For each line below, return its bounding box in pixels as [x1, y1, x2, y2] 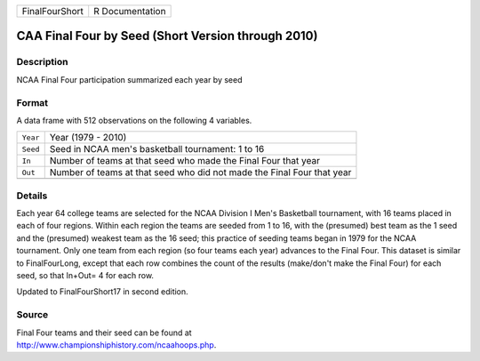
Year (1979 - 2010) [49, 132, 127, 144]
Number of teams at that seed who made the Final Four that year [49, 155, 320, 167]
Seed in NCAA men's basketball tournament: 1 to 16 [49, 143, 265, 156]
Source [16, 309, 49, 321]
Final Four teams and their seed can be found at [16, 327, 192, 338]
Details [16, 189, 48, 202]
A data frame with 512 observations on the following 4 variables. [16, 115, 252, 125]
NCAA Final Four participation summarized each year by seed [16, 74, 244, 84]
